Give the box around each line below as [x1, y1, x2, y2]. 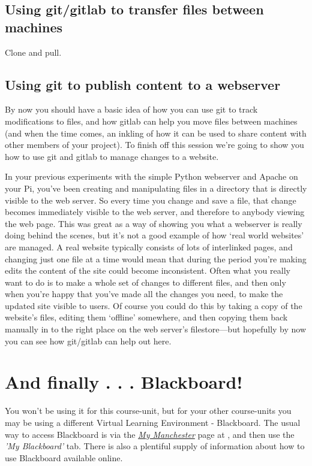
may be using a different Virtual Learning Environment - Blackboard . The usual [5, 416, 301, 428]
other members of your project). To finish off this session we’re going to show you [5, 138, 304, 151]
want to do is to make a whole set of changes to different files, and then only [5, 276, 286, 288]
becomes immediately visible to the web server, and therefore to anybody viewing [5, 205, 305, 218]
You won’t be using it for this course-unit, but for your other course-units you [5, 404, 292, 417]
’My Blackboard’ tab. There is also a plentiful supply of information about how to [5, 440, 305, 452]
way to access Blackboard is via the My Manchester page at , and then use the [5, 428, 295, 440]
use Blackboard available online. [5, 451, 123, 464]
